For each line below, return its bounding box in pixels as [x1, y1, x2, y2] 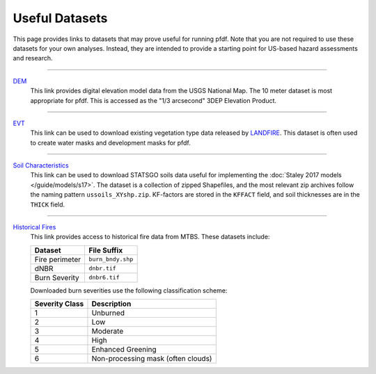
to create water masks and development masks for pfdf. [30, 138, 191, 147]
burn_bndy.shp [88, 256, 134, 263]
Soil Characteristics [13, 161, 69, 170]
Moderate [91, 327, 124, 336]
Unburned [91, 308, 125, 318]
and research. [13, 54, 53, 63]
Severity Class [34, 299, 84, 309]
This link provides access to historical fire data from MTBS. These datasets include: [30, 233, 270, 241]
